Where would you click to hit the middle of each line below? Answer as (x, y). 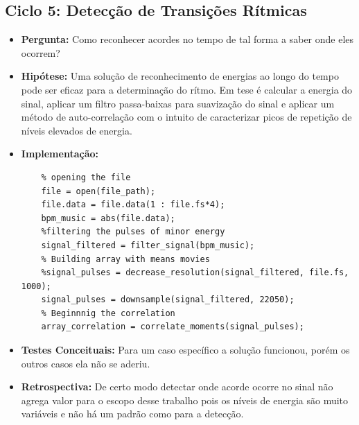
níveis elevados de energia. (77, 130)
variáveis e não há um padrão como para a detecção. (132, 414)
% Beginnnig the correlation (108, 313)
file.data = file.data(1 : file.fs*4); (133, 205)
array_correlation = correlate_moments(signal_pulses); (173, 327)
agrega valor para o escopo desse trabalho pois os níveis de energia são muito (185, 400)
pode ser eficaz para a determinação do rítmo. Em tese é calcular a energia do (187, 89)
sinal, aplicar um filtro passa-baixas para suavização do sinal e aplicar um (178, 103)
